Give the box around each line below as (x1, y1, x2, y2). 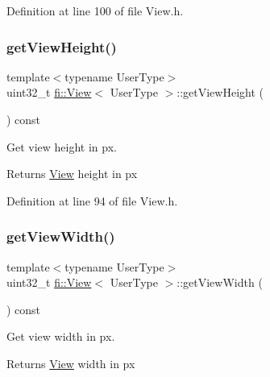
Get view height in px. (6, 138, 117, 155)
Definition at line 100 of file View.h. (6, 2, 184, 19)
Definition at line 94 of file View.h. (6, 192, 178, 209)
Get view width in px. (6, 328, 115, 345)
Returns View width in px (6, 354, 135, 371)
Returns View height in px (6, 165, 138, 182)
